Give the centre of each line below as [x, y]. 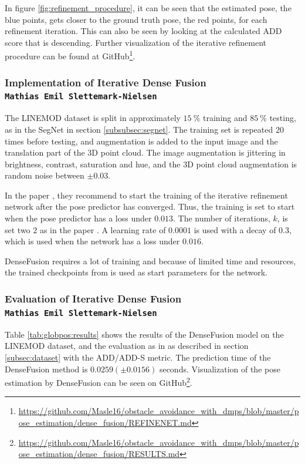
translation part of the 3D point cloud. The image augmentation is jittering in [145, 152]
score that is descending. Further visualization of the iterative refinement [135, 42]
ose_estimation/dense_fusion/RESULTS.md [99, 454]
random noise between [45, 175]
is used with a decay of [235, 229]
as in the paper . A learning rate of [103, 229]
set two [18, 229]
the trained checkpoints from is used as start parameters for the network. [136, 272]
